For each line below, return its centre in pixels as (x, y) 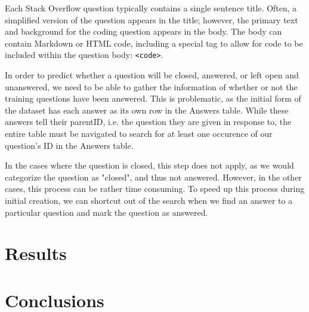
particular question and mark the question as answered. (106, 212)
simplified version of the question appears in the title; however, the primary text (152, 19)
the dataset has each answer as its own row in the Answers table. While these (147, 110)
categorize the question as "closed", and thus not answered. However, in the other (153, 177)
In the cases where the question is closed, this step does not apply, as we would (149, 165)
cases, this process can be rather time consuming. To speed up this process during (155, 189)
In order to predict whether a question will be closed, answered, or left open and (152, 75)
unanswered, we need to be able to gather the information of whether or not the (151, 86)
